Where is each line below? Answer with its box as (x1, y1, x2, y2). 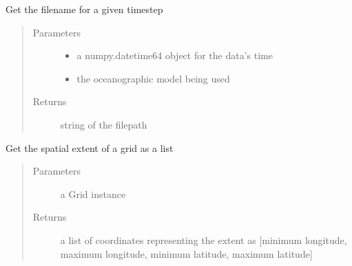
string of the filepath (60, 117, 147, 131)
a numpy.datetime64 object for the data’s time (76, 48, 273, 63)
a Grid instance (60, 186, 126, 201)
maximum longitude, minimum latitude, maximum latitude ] (60, 246, 313, 261)
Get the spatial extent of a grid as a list (6, 140, 174, 155)
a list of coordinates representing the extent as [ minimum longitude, (60, 232, 347, 247)
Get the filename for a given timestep (6, 2, 163, 16)
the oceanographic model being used (76, 71, 230, 85)
